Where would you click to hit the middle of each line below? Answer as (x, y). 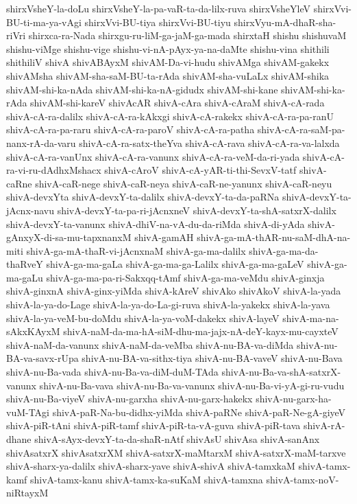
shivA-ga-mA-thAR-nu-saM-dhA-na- (274, 237)
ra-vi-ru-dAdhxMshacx (54, 170)
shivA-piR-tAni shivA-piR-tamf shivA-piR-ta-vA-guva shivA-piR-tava (153, 425)
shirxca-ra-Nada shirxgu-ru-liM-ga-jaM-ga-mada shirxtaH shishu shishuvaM (187, 35)
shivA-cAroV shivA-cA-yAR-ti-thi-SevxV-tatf (200, 170)
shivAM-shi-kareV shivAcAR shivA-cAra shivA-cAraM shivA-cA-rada (177, 103)
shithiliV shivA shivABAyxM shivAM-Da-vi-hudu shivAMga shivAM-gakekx (168, 62)
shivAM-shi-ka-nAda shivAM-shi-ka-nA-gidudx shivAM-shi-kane (142, 89)
